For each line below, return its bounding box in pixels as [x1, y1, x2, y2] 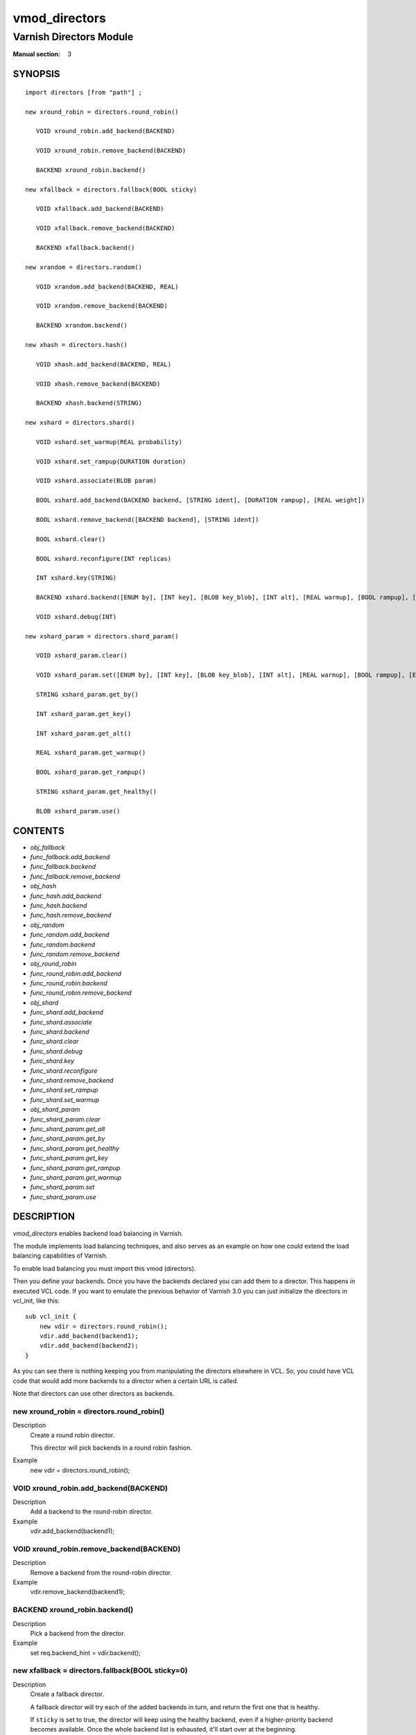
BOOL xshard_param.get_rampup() [35, 768, 146, 777]
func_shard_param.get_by [30, 1135, 105, 1143]
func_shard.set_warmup [30, 1095, 100, 1103]
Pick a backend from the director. [30, 1629, 125, 1637]
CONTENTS [12, 824, 65, 836]
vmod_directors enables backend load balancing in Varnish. [12, 1229, 184, 1237]
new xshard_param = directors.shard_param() [25, 632, 180, 640]
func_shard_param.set [30, 1183, 95, 1192]
